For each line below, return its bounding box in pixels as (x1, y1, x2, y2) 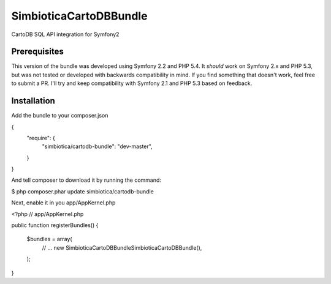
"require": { (26, 134, 55, 141)
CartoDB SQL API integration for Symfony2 (11, 31, 120, 38)
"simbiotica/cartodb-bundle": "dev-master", (42, 143, 153, 150)
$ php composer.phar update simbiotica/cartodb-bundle (11, 187, 154, 195)
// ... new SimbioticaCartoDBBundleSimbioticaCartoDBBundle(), (42, 244, 202, 251)
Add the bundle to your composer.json (11, 112, 108, 119)
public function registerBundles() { (11, 222, 99, 229)
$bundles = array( (26, 236, 73, 243)
